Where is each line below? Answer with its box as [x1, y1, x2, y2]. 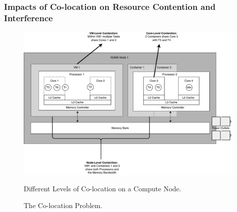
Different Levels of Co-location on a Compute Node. [24, 183, 181, 194]
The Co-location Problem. [24, 200, 103, 210]
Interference [4, 11, 53, 24]
